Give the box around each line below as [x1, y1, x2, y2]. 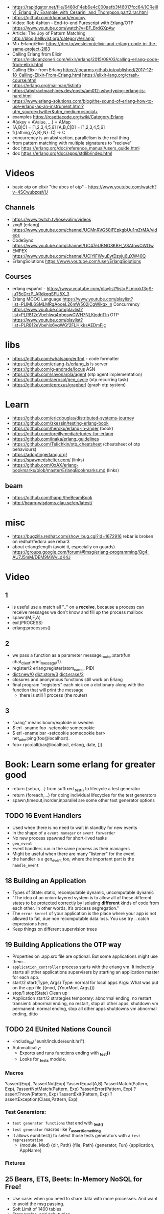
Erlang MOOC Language [12, 296, 62, 302]
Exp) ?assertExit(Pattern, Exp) [48, 1091, 109, 1097]
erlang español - [12, 285, 46, 292]
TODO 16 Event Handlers [5, 811, 82, 820]
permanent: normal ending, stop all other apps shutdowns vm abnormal [12, 1006, 157, 1011]
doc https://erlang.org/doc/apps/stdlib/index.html [12, 150, 113, 156]
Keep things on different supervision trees [12, 926, 97, 932]
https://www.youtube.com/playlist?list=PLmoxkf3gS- [47, 285, 154, 292]
